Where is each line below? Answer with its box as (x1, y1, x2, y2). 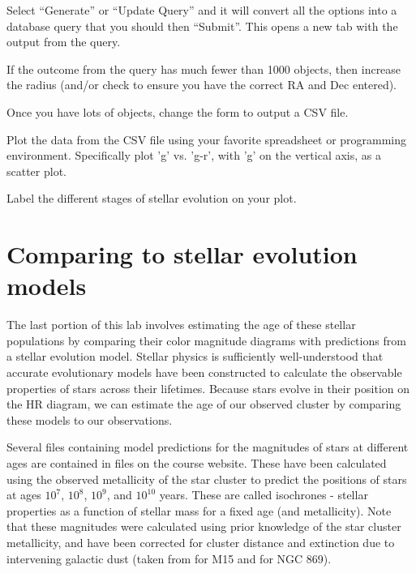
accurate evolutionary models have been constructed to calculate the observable (6, 364, 402, 381)
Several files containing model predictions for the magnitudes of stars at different (6, 438, 409, 455)
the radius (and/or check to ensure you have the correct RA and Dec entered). (6, 76, 397, 93)
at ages (6, 486, 41, 503)
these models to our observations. (6, 411, 173, 428)
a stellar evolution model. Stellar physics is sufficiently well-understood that (6, 348, 384, 365)
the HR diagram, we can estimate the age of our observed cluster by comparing (6, 396, 401, 413)
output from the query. (6, 33, 121, 50)
